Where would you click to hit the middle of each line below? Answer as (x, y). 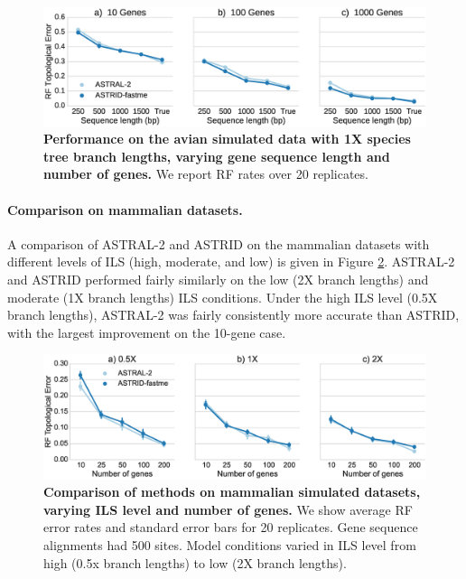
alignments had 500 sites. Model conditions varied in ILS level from (230, 545)
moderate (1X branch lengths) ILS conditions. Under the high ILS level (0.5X (223, 297)
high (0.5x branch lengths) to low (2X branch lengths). (195, 562)
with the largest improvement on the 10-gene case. (147, 332)
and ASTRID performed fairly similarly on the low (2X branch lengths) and (218, 280)
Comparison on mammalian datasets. (125, 209)
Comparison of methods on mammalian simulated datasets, (232, 492)
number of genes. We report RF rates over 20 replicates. (206, 174)
